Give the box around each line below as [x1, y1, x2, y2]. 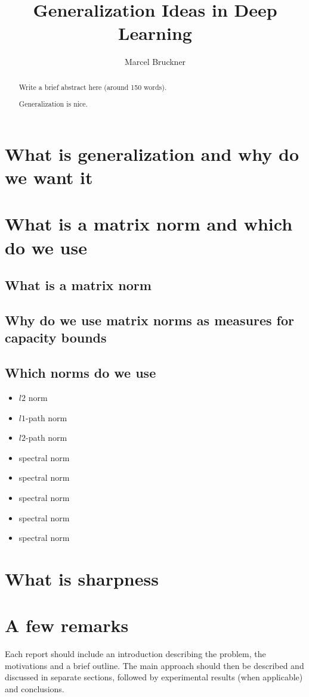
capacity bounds [5, 328, 107, 347]
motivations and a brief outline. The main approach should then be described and [5, 659, 304, 671]
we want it [5, 165, 93, 189]
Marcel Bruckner [124, 55, 186, 68]
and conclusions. [5, 683, 64, 695]
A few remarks [5, 613, 129, 637]
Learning [118, 21, 192, 45]
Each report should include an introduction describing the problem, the [5, 648, 266, 660]
